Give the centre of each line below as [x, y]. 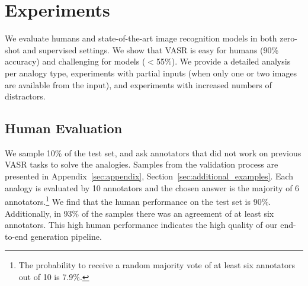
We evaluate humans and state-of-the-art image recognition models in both [141, 38]
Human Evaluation [64, 128]
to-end [16, 236]
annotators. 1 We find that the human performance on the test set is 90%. [138, 200]
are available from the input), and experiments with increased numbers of [138, 84]
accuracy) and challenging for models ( [75, 61]
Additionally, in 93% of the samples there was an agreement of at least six [139, 213]
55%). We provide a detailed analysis [224, 61]
